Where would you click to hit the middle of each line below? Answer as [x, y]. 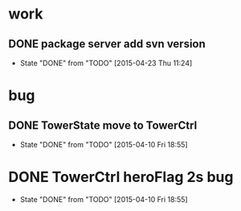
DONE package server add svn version [107, 44]
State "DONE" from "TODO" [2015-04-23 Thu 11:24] [106, 63]
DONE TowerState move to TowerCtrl [103, 125]
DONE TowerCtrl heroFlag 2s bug [121, 177]
